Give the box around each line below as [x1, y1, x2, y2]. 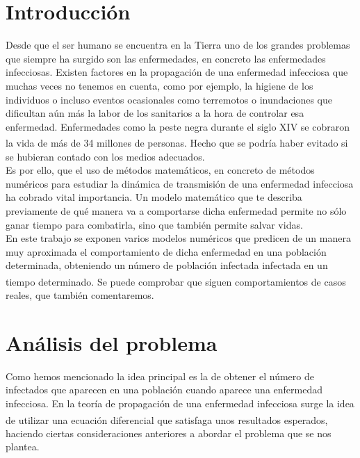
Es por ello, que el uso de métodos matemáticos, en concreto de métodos [6, 163, 315, 177]
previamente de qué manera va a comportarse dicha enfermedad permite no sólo [6, 203, 347, 218]
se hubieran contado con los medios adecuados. [6, 149, 205, 163]
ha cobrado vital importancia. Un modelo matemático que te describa [6, 190, 302, 204]
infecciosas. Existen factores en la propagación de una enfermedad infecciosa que [6, 65, 348, 79]
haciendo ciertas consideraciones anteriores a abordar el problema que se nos [6, 425, 332, 440]
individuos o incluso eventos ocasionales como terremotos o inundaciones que [6, 92, 332, 106]
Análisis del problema [6, 328, 218, 357]
